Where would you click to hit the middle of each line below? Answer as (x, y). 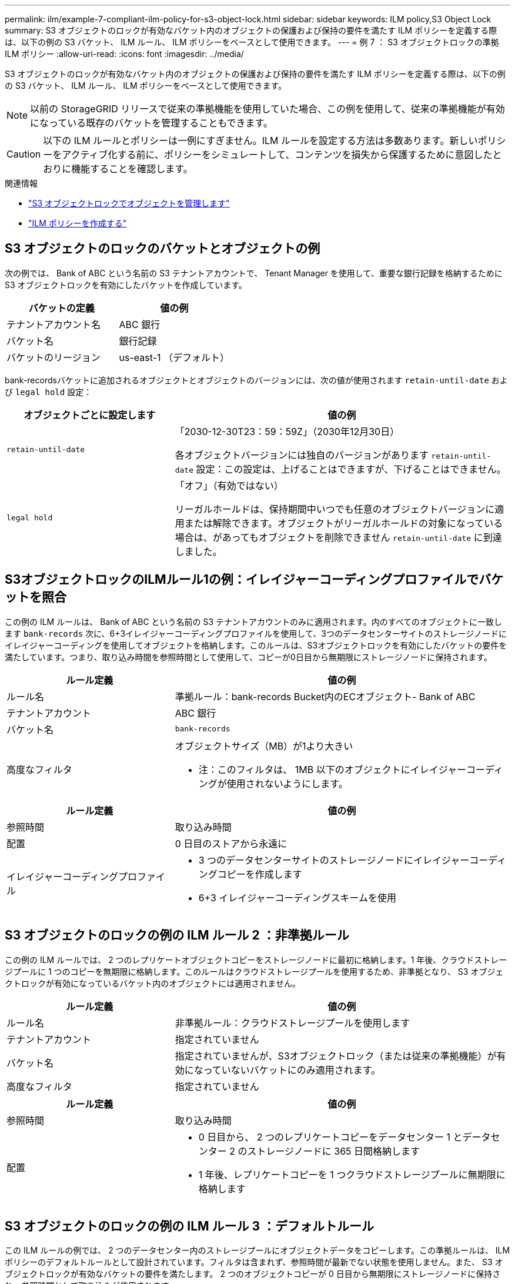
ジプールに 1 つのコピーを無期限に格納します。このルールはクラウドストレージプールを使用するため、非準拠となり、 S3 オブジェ (254, 971)
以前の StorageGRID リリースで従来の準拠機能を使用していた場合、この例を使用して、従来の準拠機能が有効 (267, 109)
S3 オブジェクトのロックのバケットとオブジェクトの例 (163, 249)
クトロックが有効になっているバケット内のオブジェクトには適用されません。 (153, 983)
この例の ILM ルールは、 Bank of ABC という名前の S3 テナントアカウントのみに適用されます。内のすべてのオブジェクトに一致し (254, 621)
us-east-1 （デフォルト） (174, 357)
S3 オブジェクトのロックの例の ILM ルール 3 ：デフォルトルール (190, 1226)
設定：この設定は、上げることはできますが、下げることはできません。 (351, 469)
